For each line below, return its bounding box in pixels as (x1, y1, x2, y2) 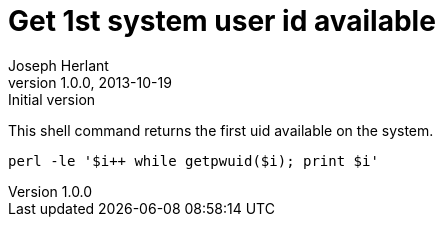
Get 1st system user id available (8, 4, 436, 38)
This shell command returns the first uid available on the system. (8, 121, 434, 139)
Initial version (8, 90, 96, 108)
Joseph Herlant (8, 56, 109, 74)
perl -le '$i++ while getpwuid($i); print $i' (8, 152, 379, 169)
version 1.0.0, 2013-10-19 (8, 73, 172, 91)
